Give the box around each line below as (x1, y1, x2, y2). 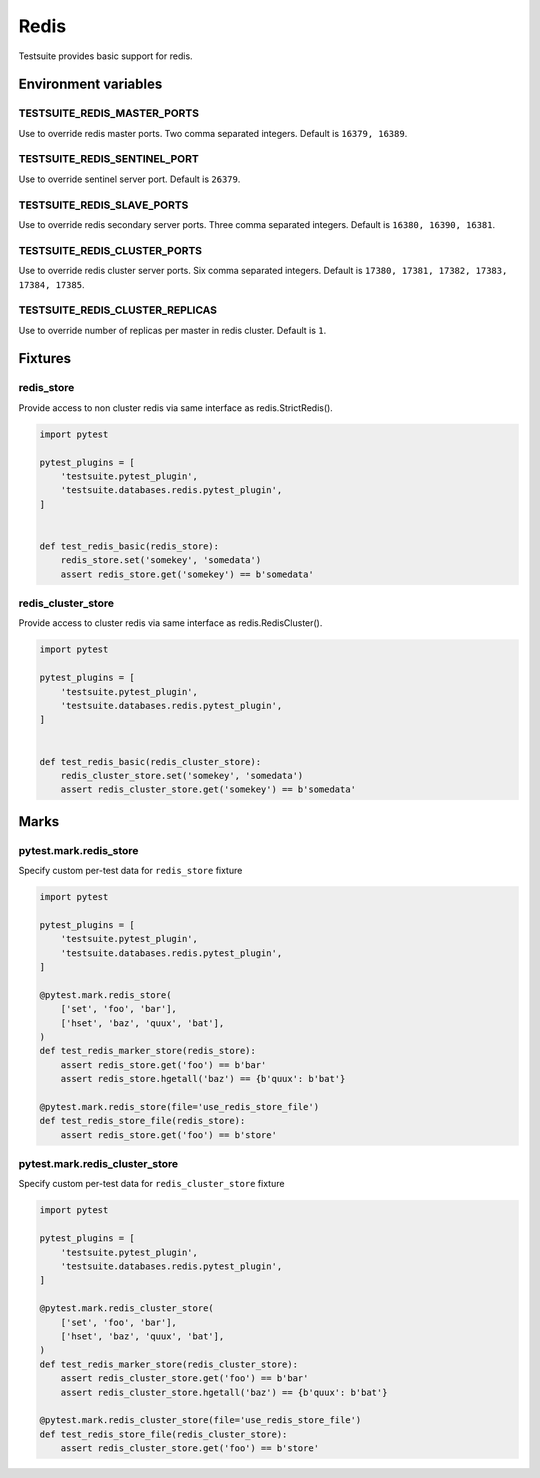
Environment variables (18, 76, 163, 93)
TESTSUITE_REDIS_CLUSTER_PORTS (18, 243, 203, 257)
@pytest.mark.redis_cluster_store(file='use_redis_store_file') (39, 1415, 362, 1426)
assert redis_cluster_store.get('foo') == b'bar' (60, 1373, 309, 1384)
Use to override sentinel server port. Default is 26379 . (18, 173, 241, 185)
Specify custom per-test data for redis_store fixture (18, 865, 243, 877)
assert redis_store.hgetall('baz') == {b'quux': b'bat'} (60, 1073, 346, 1085)
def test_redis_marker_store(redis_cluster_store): (39, 1358, 299, 1370)
